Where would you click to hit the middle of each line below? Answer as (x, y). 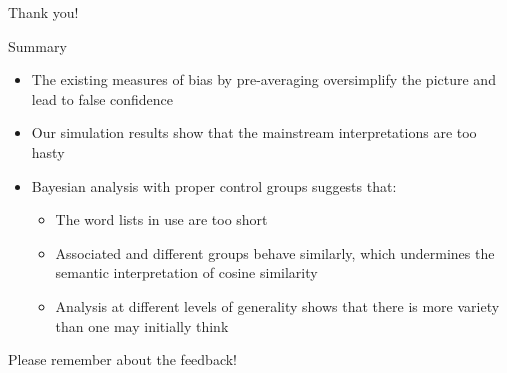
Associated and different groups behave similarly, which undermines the (275, 252)
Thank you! (43, 12)
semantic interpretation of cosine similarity (186, 272)
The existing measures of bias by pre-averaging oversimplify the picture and (263, 79)
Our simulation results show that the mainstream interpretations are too (254, 132)
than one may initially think (142, 325)
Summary (37, 45)
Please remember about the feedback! (122, 359)
